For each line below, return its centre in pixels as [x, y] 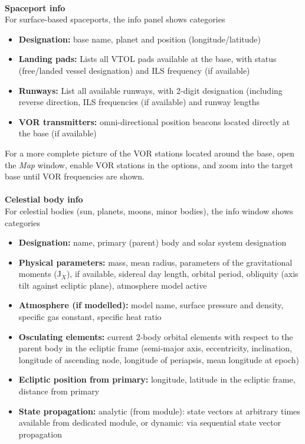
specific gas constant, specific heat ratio [90, 317]
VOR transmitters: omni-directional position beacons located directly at [154, 121]
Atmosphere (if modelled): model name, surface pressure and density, [151, 305]
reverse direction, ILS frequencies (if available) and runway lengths [139, 102]
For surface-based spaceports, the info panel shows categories [115, 19]
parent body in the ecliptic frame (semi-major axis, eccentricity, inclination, [155, 348]
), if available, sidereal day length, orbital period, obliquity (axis [182, 274]
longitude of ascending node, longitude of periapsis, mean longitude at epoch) [159, 359]
